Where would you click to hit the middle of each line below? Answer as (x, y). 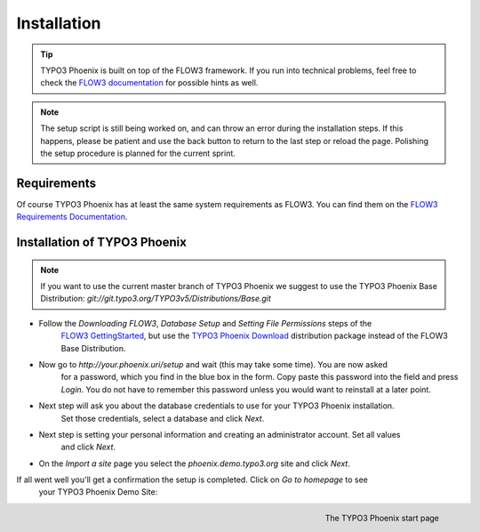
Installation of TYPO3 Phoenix (101, 242)
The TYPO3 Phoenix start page (382, 518)
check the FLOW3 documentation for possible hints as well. (149, 83)
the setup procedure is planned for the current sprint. (138, 153)
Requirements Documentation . (72, 217)
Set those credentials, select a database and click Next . (163, 418)
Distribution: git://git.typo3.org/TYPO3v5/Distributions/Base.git (156, 299)
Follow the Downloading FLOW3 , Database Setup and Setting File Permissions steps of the (205, 323)
